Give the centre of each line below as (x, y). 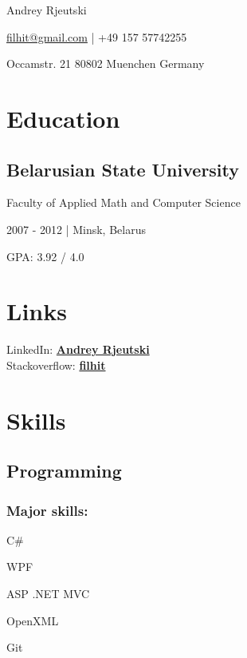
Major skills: (47, 510)
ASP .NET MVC (48, 594)
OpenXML (33, 620)
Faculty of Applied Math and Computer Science (123, 202)
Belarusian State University (123, 169)
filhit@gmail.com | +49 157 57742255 (97, 36)
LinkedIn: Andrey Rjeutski (78, 349)
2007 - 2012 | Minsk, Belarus (76, 229)
